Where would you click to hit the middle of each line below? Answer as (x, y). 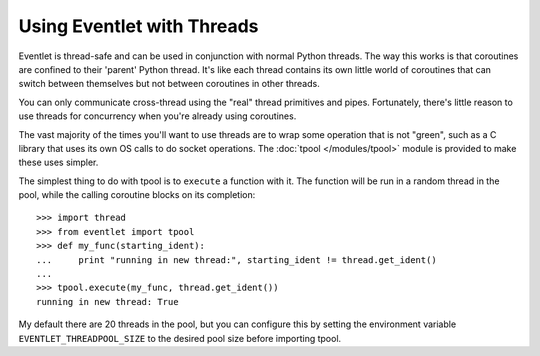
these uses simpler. (58, 162)
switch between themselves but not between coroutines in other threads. (169, 84)
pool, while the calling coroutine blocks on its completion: (137, 195)
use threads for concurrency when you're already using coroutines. (157, 116)
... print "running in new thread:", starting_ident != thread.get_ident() (236, 259)
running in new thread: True (107, 301)
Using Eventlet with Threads (138, 26)
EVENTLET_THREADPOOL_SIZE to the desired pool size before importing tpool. (180, 338)
